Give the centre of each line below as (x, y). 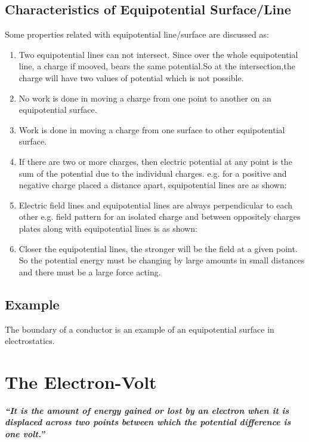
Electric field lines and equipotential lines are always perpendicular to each (156, 205)
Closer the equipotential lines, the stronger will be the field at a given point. (158, 248)
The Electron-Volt (81, 381)
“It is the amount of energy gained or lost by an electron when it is (147, 410)
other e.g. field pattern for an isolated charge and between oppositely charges (160, 217)
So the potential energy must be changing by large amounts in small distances (162, 260)
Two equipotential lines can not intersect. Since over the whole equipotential (158, 54)
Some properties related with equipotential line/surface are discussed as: (137, 34)
